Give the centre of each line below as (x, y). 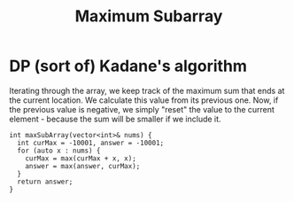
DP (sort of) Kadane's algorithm (128, 66)
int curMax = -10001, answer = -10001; (91, 143)
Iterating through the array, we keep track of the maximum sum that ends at (147, 90)
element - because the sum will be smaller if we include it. (115, 119)
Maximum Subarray (149, 16)
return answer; (45, 182)
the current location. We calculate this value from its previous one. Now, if (144, 100)
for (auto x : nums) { (59, 151)
